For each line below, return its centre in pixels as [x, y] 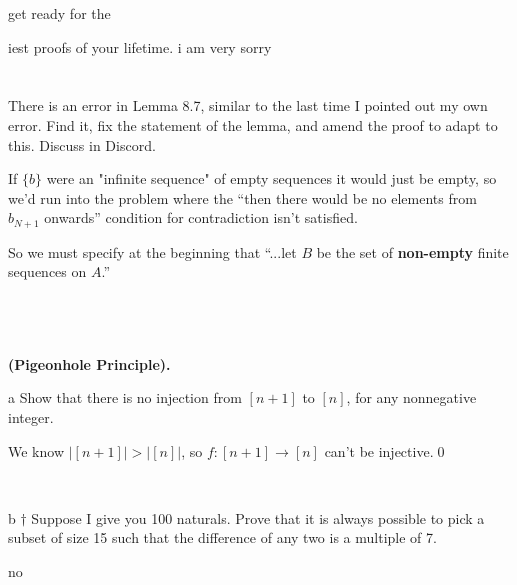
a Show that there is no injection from [125, 397]
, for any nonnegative [411, 397]
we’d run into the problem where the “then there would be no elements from [242, 197]
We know [36, 450]
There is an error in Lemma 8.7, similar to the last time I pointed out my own [248, 105]
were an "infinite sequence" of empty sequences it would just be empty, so [271, 178]
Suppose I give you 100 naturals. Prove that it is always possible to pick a [258, 517]
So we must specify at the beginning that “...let [152, 251]
